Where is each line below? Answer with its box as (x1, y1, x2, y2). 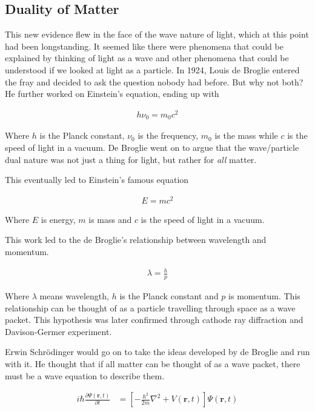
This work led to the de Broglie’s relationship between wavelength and (5, 233, 267, 246)
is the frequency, (138, 129, 199, 142)
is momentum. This (228, 289, 300, 302)
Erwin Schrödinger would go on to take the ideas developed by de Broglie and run (5, 345, 310, 358)
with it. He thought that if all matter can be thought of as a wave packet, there (5, 357, 300, 370)
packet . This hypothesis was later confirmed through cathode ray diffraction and (5, 313, 303, 326)
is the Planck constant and (119, 289, 219, 302)
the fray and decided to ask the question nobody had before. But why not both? (5, 75, 303, 88)
